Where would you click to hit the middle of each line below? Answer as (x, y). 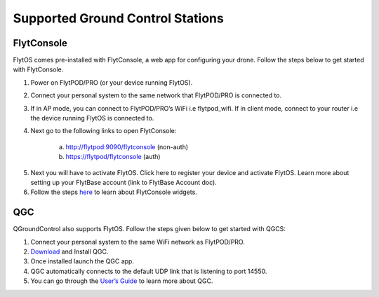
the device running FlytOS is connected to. (92, 118)
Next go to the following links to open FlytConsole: (104, 131)
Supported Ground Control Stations (118, 18)
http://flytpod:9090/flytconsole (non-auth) (127, 146)
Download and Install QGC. (69, 251)
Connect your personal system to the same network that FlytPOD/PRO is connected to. (156, 95)
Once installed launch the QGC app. (82, 261)
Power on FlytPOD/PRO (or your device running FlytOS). (112, 82)
